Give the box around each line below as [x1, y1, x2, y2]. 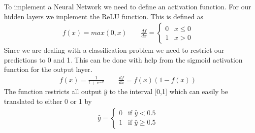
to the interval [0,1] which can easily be [109, 86, 228, 97]
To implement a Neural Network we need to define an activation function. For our [4, 1, 252, 11]
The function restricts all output [4, 86, 102, 97]
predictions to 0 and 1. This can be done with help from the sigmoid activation [4, 54, 243, 65]
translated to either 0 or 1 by [4, 96, 92, 106]
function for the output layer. [4, 64, 93, 74]
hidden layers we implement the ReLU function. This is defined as [4, 11, 203, 21]
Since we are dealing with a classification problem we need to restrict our [4, 45, 224, 55]
